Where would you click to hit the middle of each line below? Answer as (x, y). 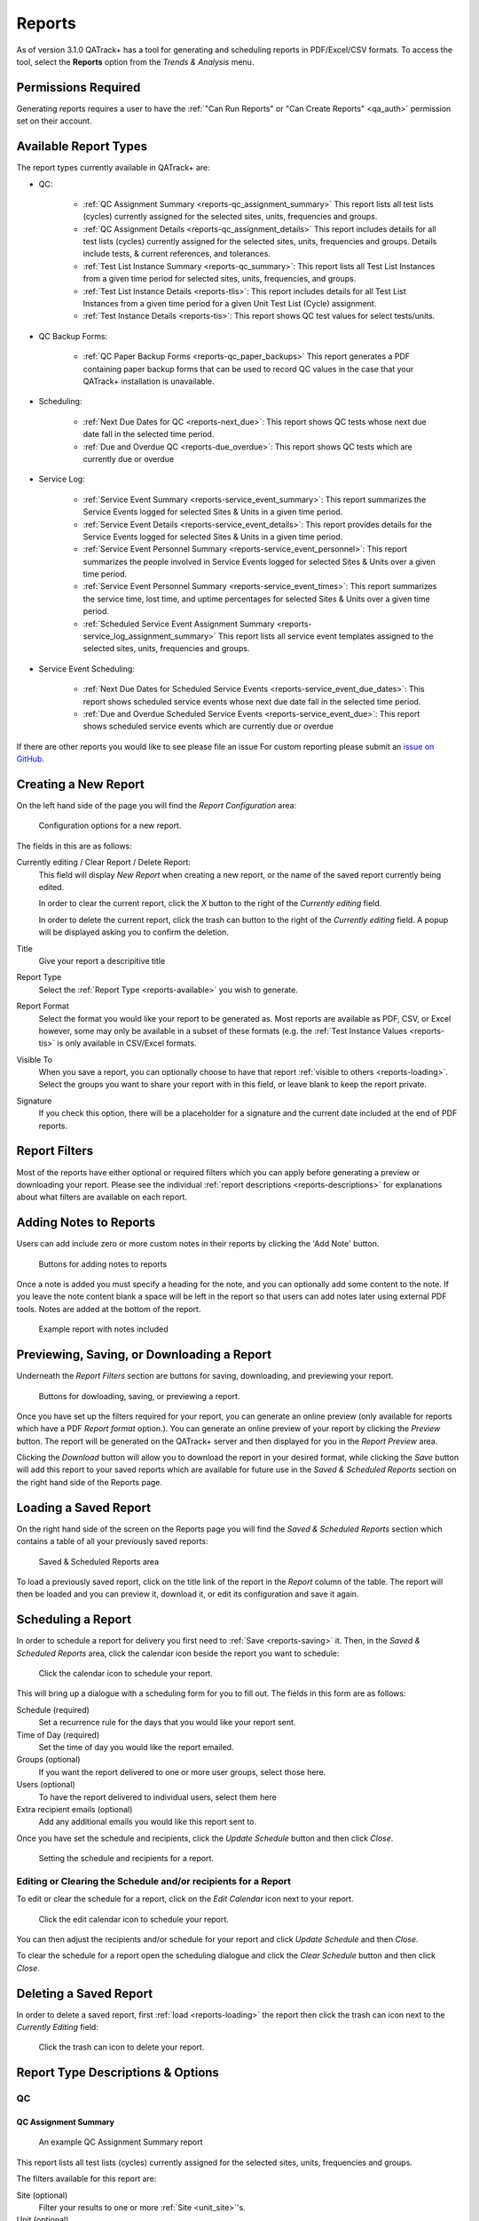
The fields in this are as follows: (74, 846)
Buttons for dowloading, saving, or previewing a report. (139, 1396)
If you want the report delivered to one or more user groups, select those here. (182, 1771)
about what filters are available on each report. (102, 1197)
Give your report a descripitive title (102, 960)
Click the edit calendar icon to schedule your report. (134, 1919)
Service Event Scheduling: (86, 669)
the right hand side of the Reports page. (90, 1482)
